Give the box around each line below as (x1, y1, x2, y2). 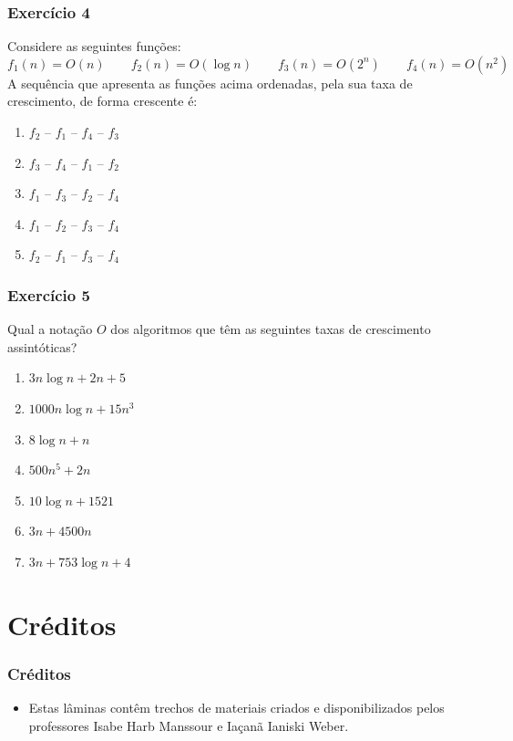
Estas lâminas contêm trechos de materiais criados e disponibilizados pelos (28, 698, 445, 717)
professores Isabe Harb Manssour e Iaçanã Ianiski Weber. (28, 715, 349, 735)
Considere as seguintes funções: (7, 37, 181, 56)
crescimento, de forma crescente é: (7, 91, 198, 110)
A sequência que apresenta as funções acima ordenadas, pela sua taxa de (7, 73, 413, 92)
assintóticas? (7, 337, 77, 356)
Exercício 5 (7, 283, 90, 306)
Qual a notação (7, 319, 93, 339)
